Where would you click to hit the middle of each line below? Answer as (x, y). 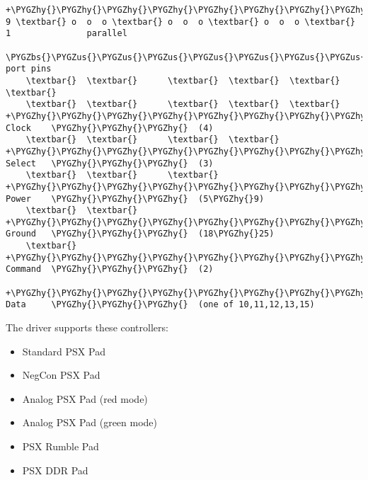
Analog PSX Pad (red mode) (85, 398)
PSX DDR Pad (55, 470)
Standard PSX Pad (64, 351)
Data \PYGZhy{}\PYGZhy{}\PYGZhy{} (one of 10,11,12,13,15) (160, 305)
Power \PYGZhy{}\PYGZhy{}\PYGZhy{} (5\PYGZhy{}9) (135, 199)
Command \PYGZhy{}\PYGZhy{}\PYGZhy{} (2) (110, 269)
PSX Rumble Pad (61, 446)
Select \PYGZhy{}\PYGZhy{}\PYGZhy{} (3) (110, 163)
